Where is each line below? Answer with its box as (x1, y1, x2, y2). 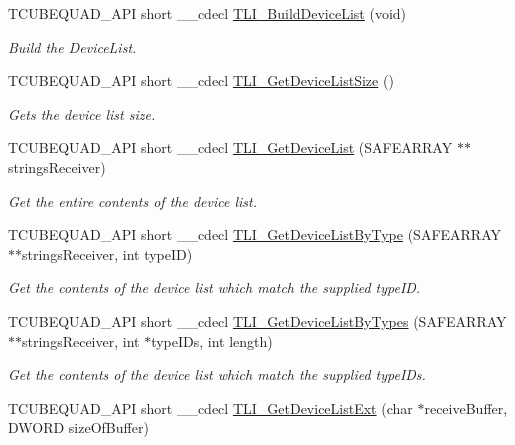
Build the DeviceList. (8, 36, 137, 57)
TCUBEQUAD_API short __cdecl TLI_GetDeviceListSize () (8, 70, 394, 91)
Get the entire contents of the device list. (8, 190, 257, 211)
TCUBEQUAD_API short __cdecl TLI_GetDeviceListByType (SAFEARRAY (8, 224, 502, 245)
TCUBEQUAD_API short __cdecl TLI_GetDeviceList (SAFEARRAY (8, 137, 453, 158)
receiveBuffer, (424, 397, 508, 418)
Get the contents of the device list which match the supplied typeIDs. (8, 364, 426, 385)
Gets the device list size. (8, 103, 156, 124)
